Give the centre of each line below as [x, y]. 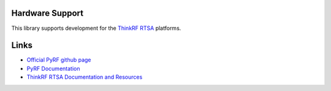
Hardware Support [48, 13]
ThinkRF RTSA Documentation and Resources [85, 77]
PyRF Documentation [53, 68]
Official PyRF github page [59, 60]
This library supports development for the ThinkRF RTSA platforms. [96, 28]
